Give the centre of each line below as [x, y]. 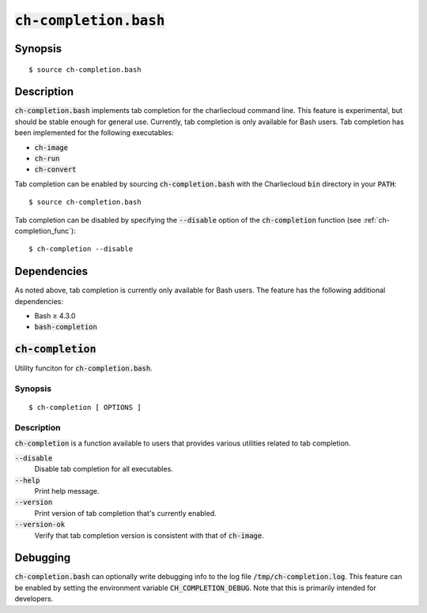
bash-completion [66, 327]
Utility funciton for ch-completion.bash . [84, 368]
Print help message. [67, 491]
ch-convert [55, 169]
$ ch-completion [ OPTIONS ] [85, 408]
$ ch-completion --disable [81, 249]
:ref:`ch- [376, 220]
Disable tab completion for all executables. [104, 469]
